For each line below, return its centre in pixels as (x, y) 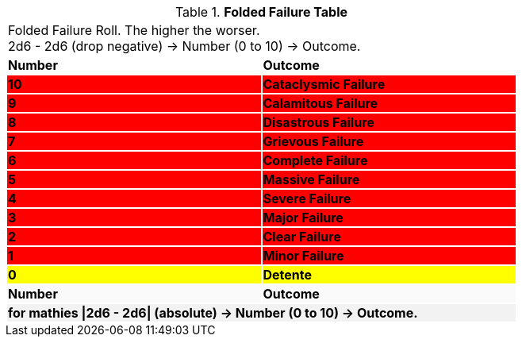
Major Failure (303, 218)
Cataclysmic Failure (324, 84)
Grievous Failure (313, 141)
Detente (288, 275)
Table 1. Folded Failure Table (261, 12)
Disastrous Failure (319, 122)
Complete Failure (315, 160)
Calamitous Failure (320, 103)
